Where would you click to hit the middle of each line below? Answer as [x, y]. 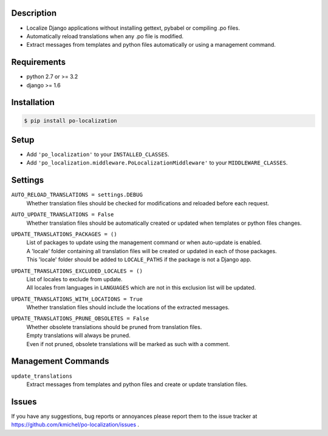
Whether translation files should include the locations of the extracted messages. [128, 307]
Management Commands [60, 361]
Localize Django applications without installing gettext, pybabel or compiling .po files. [133, 28]
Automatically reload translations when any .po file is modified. [105, 36]
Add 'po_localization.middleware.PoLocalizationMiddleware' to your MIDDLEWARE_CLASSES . [157, 163]
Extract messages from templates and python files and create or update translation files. [137, 384]
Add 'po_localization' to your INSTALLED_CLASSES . [98, 154]
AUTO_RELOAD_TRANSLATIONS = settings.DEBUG [77, 195]
